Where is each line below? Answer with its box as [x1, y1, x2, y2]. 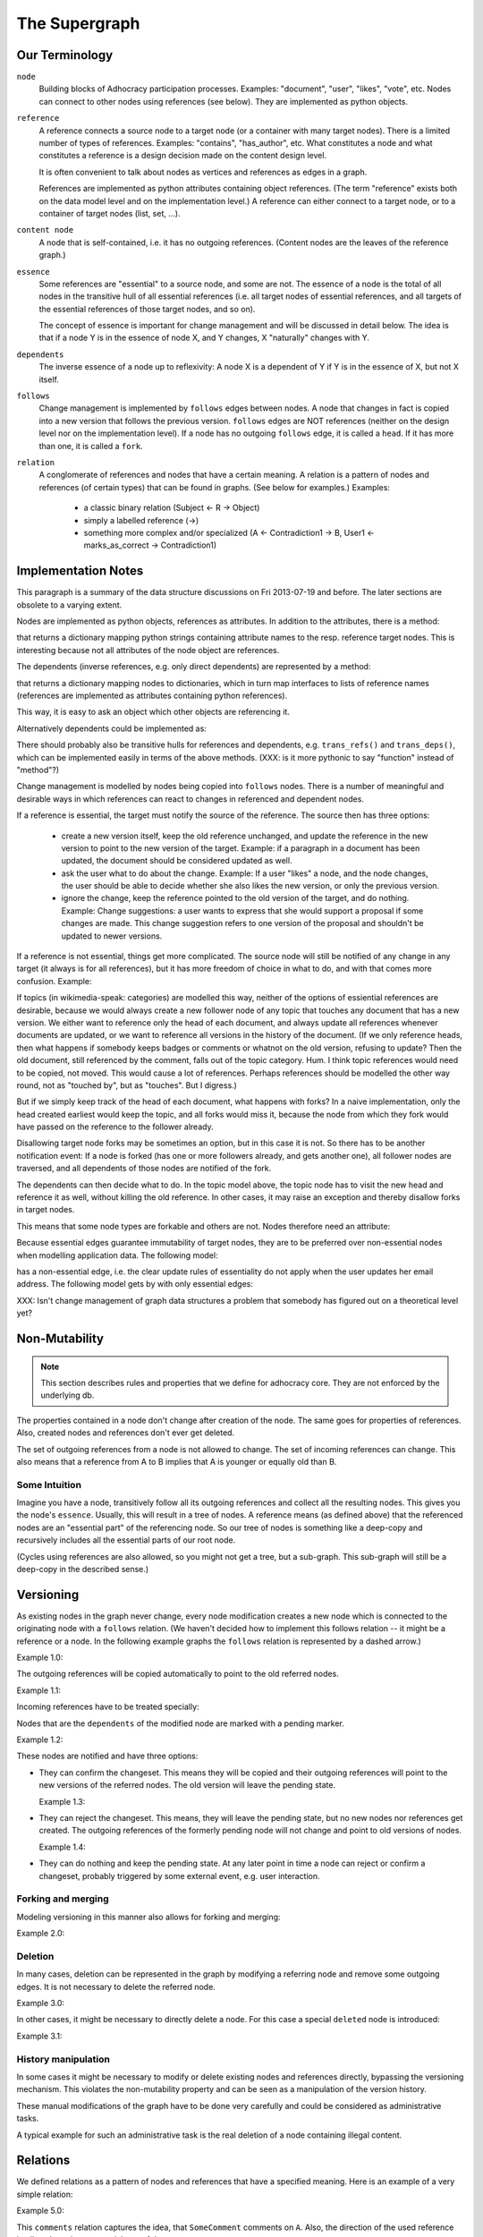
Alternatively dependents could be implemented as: [16, 723, 208, 734]
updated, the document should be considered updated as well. [61, 855, 292, 866]
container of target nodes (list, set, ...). [38, 208, 181, 218]
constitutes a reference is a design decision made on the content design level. [38, 150, 326, 161]
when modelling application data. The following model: [16, 1249, 218, 1261]
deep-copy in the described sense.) [16, 1564, 149, 1575]
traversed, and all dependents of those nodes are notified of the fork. [16, 1163, 272, 1174]
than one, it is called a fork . [38, 440, 143, 451]
